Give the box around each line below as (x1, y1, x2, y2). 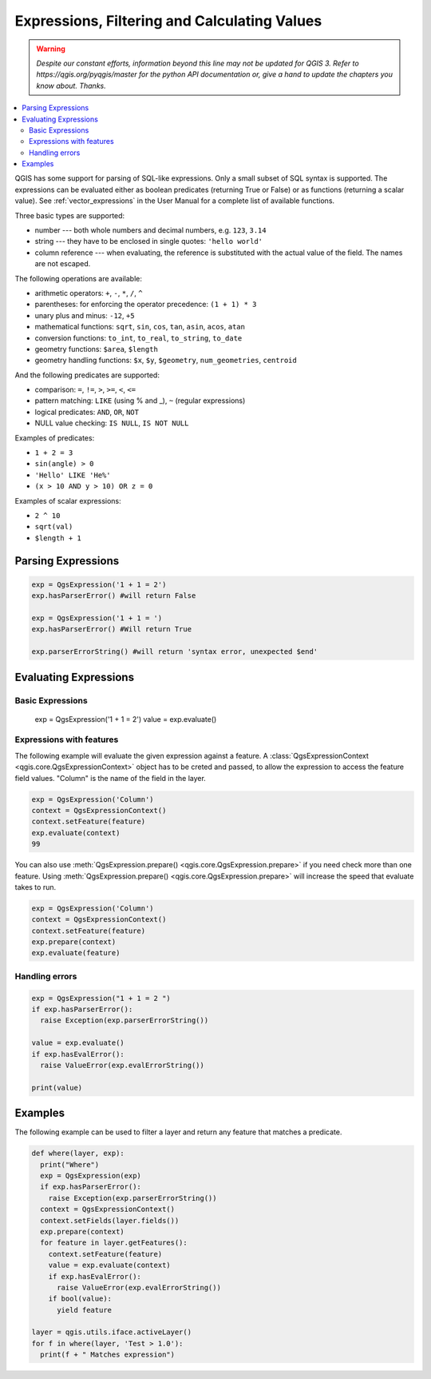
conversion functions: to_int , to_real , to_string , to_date (34, 333, 243, 343)
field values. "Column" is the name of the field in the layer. (14, 773, 207, 783)
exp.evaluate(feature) (31, 948, 121, 958)
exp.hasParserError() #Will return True (31, 624, 192, 634)
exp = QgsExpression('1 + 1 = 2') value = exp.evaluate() (34, 714, 217, 723)
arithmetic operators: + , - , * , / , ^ (34, 288, 143, 297)
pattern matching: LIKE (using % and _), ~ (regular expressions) (34, 396, 246, 405)
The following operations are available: (14, 273, 143, 283)
